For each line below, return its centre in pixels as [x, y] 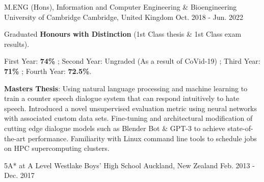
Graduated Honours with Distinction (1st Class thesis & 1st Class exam [123, 34]
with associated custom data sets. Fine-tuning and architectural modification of [128, 118]
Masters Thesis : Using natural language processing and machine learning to [126, 88]
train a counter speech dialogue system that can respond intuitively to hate [122, 98]
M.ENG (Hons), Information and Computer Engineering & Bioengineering [121, 7]
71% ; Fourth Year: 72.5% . [48, 71]
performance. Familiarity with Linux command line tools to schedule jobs [142, 138]
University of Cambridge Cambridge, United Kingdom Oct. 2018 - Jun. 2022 [124, 17]
